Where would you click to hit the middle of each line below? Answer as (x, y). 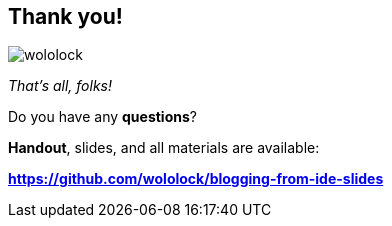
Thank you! (65, 16)
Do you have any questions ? (102, 117)
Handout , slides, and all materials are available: (164, 148)
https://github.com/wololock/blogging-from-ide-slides (196, 179)
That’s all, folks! (60, 86)
